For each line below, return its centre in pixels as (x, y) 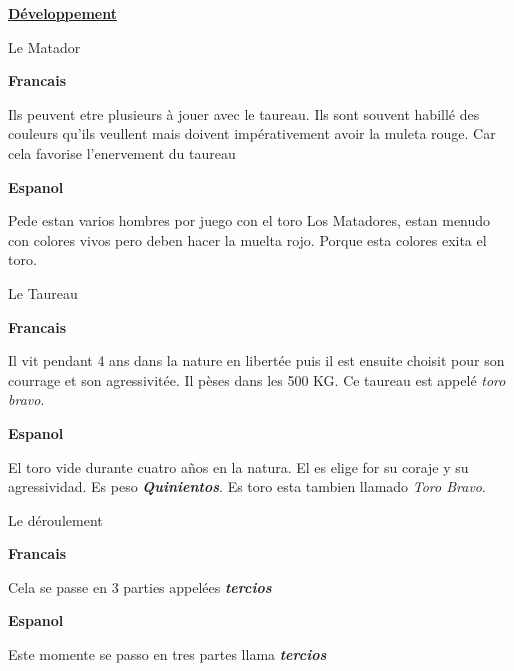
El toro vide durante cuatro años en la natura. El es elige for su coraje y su (238, 466)
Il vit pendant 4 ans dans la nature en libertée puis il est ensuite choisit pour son (256, 360)
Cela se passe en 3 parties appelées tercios (140, 586)
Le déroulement (55, 519)
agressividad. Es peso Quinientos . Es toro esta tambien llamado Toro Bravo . (247, 486)
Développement (62, 13)
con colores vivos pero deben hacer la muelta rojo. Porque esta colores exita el (247, 239)
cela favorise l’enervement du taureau (122, 152)
